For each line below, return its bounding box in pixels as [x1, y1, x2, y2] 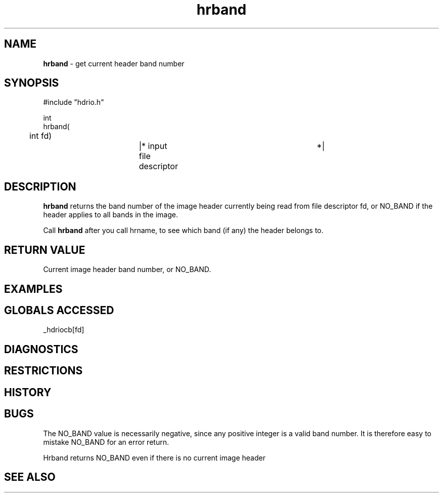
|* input [139, 141, 167, 151]
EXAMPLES [4, 282, 63, 295]
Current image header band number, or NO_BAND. [43, 265, 211, 274]
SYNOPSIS [4, 77, 59, 90]
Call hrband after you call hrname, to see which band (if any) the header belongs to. [43, 226, 324, 235]
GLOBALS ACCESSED [4, 303, 114, 317]
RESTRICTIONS [4, 364, 83, 377]
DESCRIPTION [4, 180, 76, 193]
